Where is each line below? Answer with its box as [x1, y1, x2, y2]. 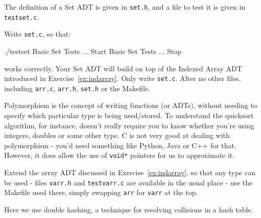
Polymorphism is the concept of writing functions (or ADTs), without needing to [4, 100, 257, 111]
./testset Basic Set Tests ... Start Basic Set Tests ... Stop [4, 45, 182, 56]
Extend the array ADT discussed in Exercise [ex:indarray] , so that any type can [4, 167, 255, 178]
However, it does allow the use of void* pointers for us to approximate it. [4, 150, 235, 160]
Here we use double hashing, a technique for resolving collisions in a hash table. [4, 204, 253, 214]
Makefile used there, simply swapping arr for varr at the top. [4, 187, 198, 198]
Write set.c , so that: [4, 29, 71, 39]
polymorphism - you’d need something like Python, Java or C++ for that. [4, 140, 236, 150]
